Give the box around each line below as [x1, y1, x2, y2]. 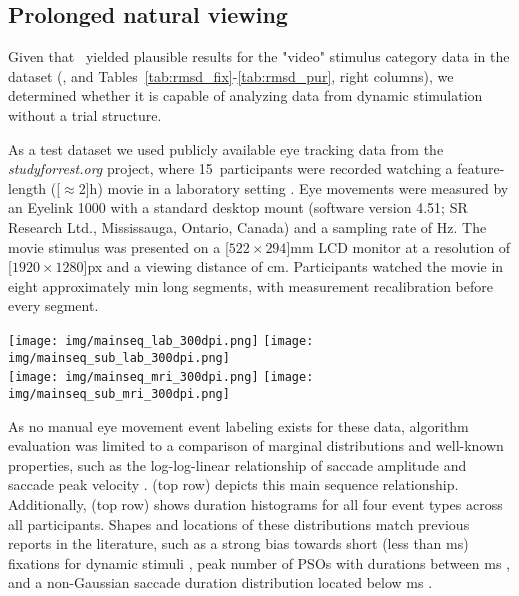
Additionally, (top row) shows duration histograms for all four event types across [8, 493, 503, 514]
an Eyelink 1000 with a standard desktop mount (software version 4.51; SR [8, 197, 468, 218]
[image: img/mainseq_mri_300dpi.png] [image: [8, 370, 314, 385]
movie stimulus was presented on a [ [8, 236, 229, 257]
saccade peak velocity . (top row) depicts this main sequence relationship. [8, 474, 459, 495]
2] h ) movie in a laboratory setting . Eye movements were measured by [78, 177, 509, 198]
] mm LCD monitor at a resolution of [286, 236, 511, 257]
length [8, 177, 47, 198]
